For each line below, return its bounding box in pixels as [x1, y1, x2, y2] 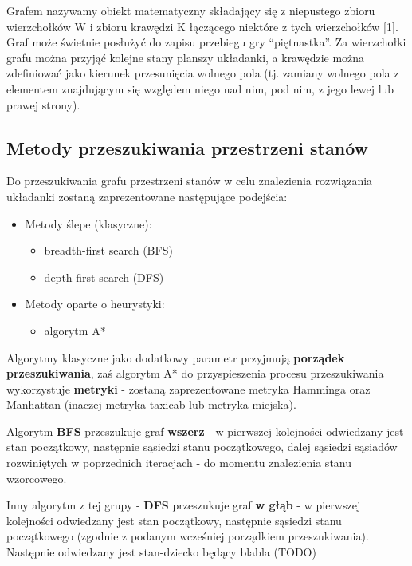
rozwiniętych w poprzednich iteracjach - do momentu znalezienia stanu [6, 454, 352, 471]
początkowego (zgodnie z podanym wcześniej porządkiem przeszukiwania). [6, 528, 369, 544]
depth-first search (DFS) [44, 268, 164, 285]
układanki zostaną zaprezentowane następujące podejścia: [6, 188, 288, 204]
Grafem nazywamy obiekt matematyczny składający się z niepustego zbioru [6, 2, 375, 18]
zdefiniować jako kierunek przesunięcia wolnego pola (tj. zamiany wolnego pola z [6, 65, 399, 81]
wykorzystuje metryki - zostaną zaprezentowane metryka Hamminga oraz [6, 380, 371, 397]
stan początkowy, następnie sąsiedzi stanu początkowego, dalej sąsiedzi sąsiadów [6, 438, 398, 455]
